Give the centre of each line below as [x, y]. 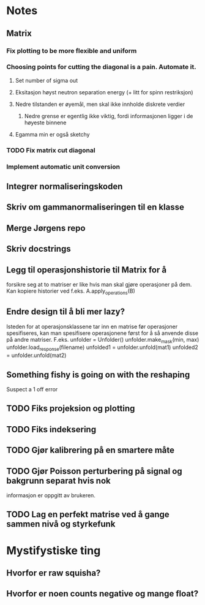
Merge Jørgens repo [46, 228]
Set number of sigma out [47, 80]
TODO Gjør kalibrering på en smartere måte [91, 450]
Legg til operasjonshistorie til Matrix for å [87, 270]
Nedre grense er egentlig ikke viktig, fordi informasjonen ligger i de [109, 116]
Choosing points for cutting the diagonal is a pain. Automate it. [102, 67]
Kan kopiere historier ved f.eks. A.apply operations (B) [71, 291]
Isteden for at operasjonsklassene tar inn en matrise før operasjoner [92, 326]
